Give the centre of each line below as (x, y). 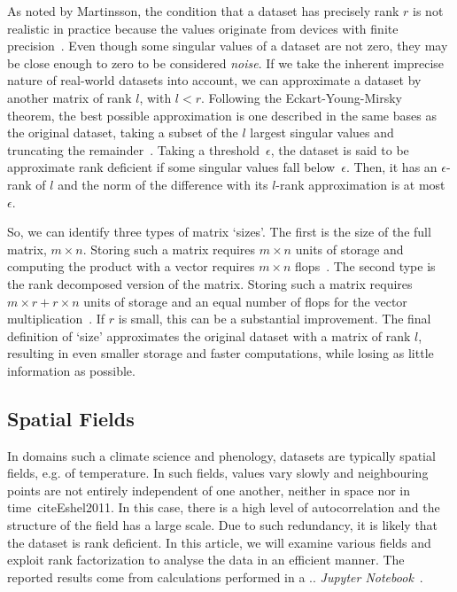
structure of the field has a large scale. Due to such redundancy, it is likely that (223, 525)
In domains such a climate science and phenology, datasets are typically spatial (221, 455)
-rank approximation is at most (360, 184)
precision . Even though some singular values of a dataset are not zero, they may (228, 46)
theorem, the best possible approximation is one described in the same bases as (222, 115)
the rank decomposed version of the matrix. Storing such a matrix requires (210, 283)
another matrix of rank (70, 97)
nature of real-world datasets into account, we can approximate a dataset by (214, 80)
